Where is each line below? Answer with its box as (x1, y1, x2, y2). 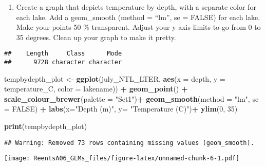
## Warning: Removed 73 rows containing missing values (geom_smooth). (4, 139, 254, 146)
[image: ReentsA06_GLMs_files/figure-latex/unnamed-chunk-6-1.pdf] (4, 155, 240, 162)
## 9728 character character (4, 59, 122, 66)
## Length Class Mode (4, 50, 122, 58)
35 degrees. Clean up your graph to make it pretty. (16, 31, 176, 42)
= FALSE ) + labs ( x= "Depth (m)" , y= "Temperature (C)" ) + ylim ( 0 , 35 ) (4, 103, 238, 114)
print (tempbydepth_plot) (4, 121, 87, 132)
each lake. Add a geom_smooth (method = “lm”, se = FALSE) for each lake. (16, 11, 260, 22)
